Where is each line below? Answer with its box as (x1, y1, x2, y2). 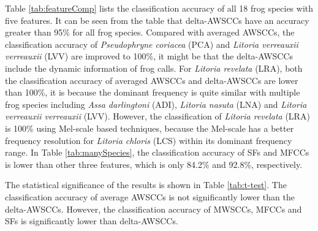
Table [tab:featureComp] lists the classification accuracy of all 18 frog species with (5, 2, 314, 14)
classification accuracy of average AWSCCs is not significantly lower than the (5, 190, 295, 203)
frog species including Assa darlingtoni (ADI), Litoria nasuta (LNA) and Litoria (5, 97, 307, 110)
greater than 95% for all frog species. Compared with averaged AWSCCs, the (5, 26, 295, 39)
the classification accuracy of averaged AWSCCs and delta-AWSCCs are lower (5, 74, 298, 86)
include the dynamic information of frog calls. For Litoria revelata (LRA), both (5, 61, 303, 74)
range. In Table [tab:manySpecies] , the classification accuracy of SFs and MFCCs (5, 146, 309, 159)
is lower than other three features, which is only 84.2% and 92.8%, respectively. (5, 157, 303, 170)
